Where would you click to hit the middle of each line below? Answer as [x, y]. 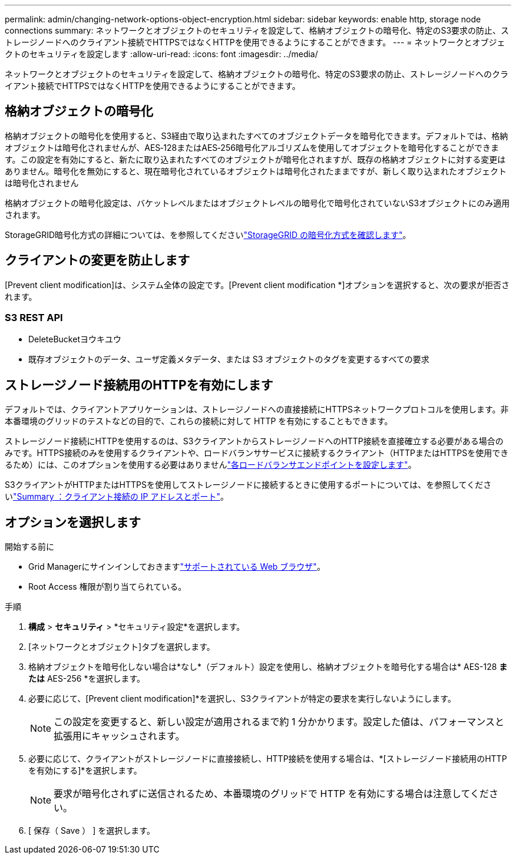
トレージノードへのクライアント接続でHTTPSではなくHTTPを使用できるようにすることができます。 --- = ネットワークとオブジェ [255, 42]
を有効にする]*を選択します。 [85, 771]
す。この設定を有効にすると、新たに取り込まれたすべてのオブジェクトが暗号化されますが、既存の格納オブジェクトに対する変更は [255, 159]
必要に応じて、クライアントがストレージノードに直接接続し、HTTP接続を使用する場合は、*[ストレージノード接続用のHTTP [268, 759]
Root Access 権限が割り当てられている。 [107, 587]
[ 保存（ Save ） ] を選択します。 [92, 831]
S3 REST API [34, 318]
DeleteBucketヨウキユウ [75, 339]
